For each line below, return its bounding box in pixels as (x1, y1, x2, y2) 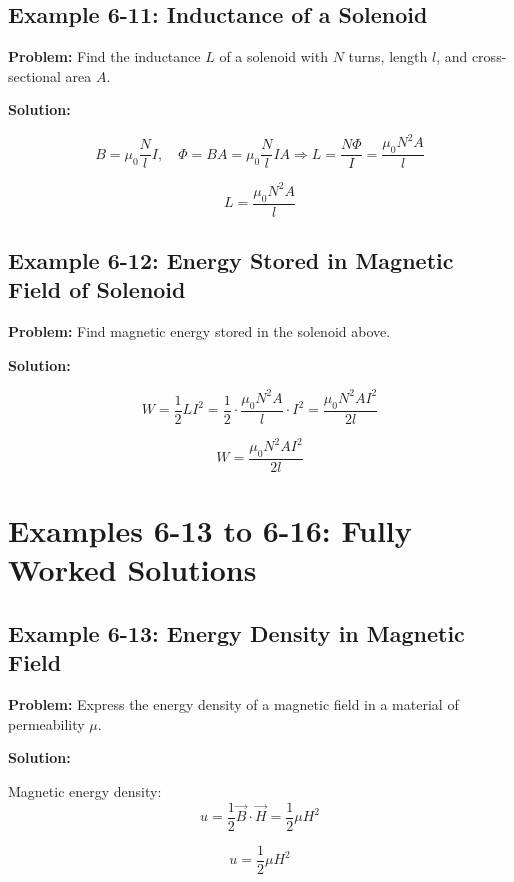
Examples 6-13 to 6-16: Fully (8, 510, 412, 551)
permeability (8, 713, 85, 734)
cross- (471, 46, 507, 67)
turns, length (348, 46, 428, 67)
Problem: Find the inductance (8, 46, 201, 67)
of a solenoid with (219, 46, 328, 67)
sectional (8, 65, 61, 86)
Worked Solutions (8, 549, 257, 590)
